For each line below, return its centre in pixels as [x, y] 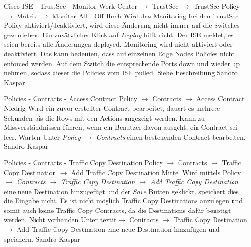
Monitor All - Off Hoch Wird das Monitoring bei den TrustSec [145, 15]
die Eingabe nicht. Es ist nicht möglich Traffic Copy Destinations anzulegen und [123, 201]
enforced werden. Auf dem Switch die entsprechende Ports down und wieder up [122, 63]
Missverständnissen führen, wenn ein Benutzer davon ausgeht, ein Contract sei [121, 127]
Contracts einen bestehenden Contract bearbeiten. [171, 136]
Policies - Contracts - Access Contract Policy [71, 98]
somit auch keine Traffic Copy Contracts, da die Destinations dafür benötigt [117, 210]
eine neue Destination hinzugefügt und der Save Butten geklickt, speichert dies [121, 191]
